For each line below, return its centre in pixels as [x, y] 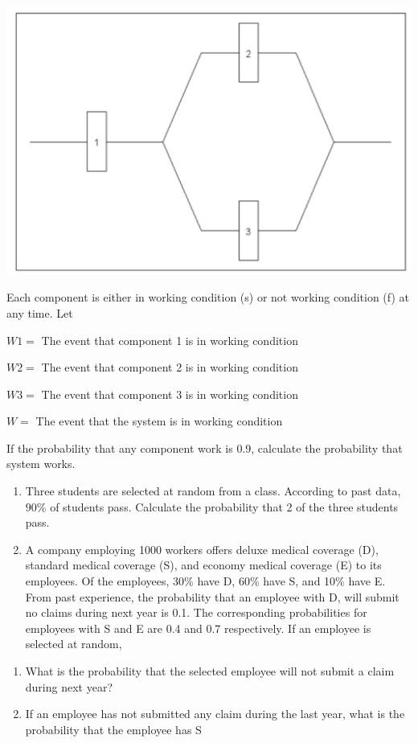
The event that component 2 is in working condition [170, 367]
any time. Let [40, 312]
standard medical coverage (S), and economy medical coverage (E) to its [203, 565]
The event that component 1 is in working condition [170, 340]
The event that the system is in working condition [159, 421]
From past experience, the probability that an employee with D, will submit [212, 596]
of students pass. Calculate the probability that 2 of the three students [224, 506]
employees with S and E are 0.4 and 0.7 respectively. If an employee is [198, 628]
